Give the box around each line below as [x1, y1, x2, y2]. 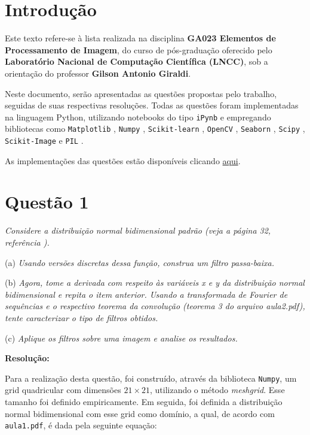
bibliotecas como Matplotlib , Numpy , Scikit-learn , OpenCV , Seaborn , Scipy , [5, 122, 305, 135]
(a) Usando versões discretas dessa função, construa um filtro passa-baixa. [5, 256, 274, 268]
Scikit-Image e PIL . [5, 134, 84, 146]
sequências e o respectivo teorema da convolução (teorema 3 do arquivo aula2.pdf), [5, 300, 305, 312]
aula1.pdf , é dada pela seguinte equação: [5, 419, 157, 431]
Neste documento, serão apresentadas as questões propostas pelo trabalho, [5, 87, 277, 99]
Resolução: [5, 352, 50, 364]
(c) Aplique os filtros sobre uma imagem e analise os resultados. [5, 331, 238, 344]
